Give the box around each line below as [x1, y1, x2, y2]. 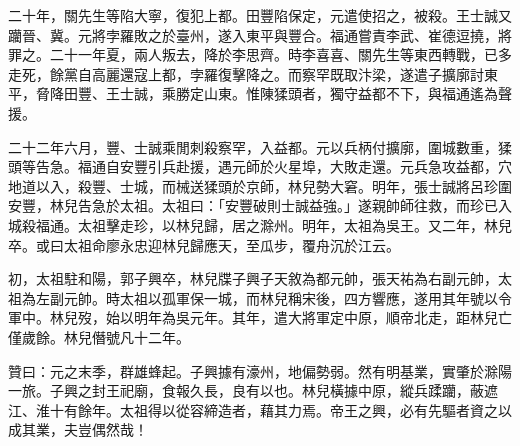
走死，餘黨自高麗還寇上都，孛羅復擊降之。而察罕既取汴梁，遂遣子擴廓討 [8, 63, 484, 84]
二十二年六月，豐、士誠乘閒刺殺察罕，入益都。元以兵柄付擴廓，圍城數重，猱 [8, 136, 512, 157]
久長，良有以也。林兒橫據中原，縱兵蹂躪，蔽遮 [189, 380, 498, 401]
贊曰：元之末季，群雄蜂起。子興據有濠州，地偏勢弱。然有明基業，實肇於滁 [8, 360, 498, 381]
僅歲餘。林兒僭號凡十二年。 [8, 326, 190, 347]
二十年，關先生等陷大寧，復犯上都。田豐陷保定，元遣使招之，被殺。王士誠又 [8, 5, 512, 25]
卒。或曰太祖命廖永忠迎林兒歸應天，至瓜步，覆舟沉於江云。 [8, 234, 400, 255]
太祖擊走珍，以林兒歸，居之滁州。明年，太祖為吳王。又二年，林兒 [77, 214, 512, 235]
